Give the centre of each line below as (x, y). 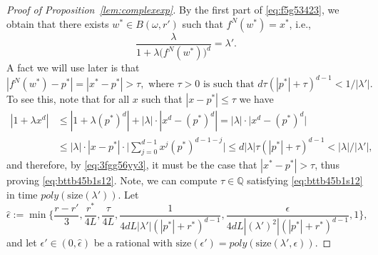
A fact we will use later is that (73, 67)
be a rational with (133, 242)
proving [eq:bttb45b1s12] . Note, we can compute (112, 180)
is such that (229, 85)
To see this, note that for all (68, 99)
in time (22, 195)
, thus (327, 165)
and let (22, 242)
